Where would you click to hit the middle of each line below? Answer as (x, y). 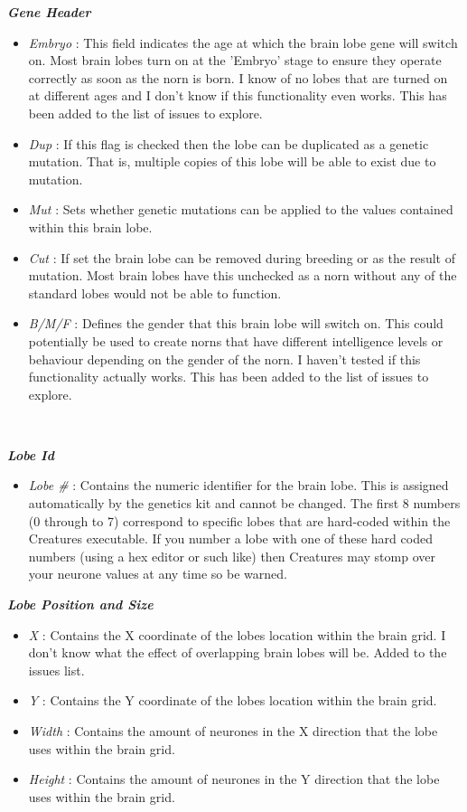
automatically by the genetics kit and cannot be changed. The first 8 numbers (244, 503)
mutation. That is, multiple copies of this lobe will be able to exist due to (232, 161)
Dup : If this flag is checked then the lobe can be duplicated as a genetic (229, 143)
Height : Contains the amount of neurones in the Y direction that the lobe (234, 779)
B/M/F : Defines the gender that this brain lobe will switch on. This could (236, 323)
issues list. (56, 670)
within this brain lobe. (90, 227)
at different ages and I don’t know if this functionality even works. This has (238, 95)
